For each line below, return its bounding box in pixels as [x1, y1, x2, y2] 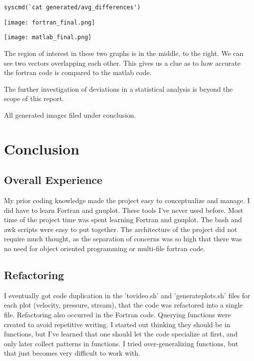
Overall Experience [4, 172, 103, 187]
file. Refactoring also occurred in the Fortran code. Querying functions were [4, 309, 231, 320]
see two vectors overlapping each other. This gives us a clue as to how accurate [4, 57, 241, 68]
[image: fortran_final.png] [4, 19, 95, 26]
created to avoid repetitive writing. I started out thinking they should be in [4, 319, 231, 329]
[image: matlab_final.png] [4, 34, 92, 41]
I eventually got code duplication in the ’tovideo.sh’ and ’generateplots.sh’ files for [4, 290, 251, 300]
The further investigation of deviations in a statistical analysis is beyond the [4, 83, 233, 94]
